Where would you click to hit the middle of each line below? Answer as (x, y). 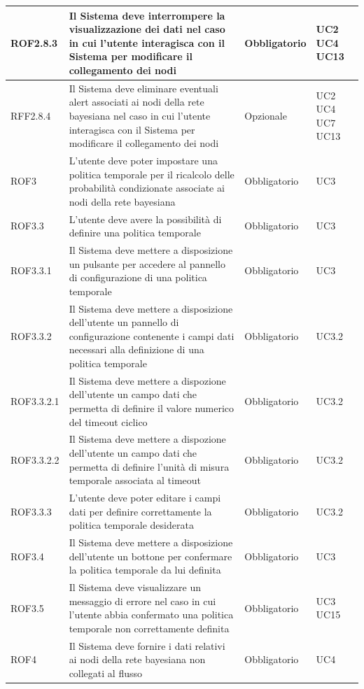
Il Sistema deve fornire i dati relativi (147, 645)
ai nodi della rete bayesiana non (137, 659)
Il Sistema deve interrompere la (147, 15)
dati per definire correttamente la (140, 511)
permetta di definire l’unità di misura (149, 466)
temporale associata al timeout (135, 480)
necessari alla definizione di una (136, 349)
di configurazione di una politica (138, 277)
